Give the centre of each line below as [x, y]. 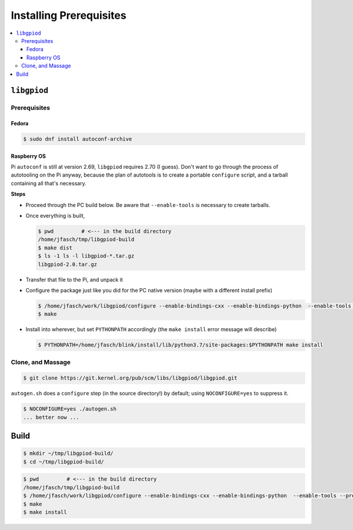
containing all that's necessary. [49, 183]
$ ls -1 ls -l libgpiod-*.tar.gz [86, 256]
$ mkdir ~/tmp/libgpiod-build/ [69, 454]
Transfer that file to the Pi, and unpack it [74, 279]
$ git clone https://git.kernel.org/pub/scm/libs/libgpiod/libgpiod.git [130, 378]
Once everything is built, [55, 216]
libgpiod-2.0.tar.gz [67, 264]
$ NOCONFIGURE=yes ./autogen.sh [70, 409]
